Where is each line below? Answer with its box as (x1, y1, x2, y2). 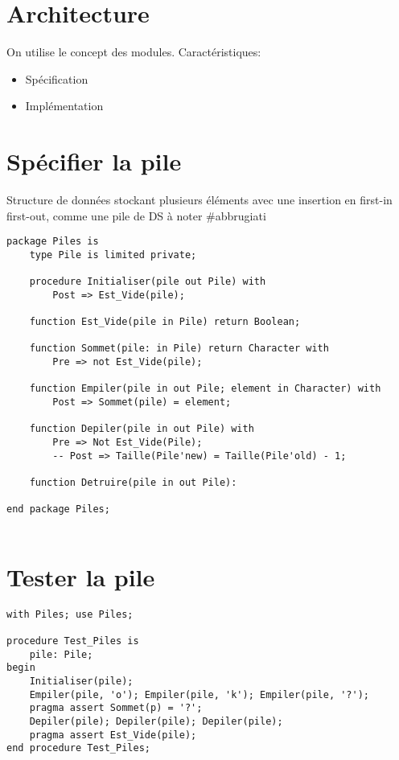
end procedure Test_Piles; (6, 742, 150, 754)
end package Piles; (6, 503, 110, 516)
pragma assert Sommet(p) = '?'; (29, 702, 203, 714)
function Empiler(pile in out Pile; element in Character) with (29, 383, 381, 395)
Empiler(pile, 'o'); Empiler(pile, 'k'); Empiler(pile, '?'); (29, 688, 370, 700)
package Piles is (6, 236, 99, 248)
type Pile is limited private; (29, 249, 197, 261)
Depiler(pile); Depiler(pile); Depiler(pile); (29, 716, 283, 728)
